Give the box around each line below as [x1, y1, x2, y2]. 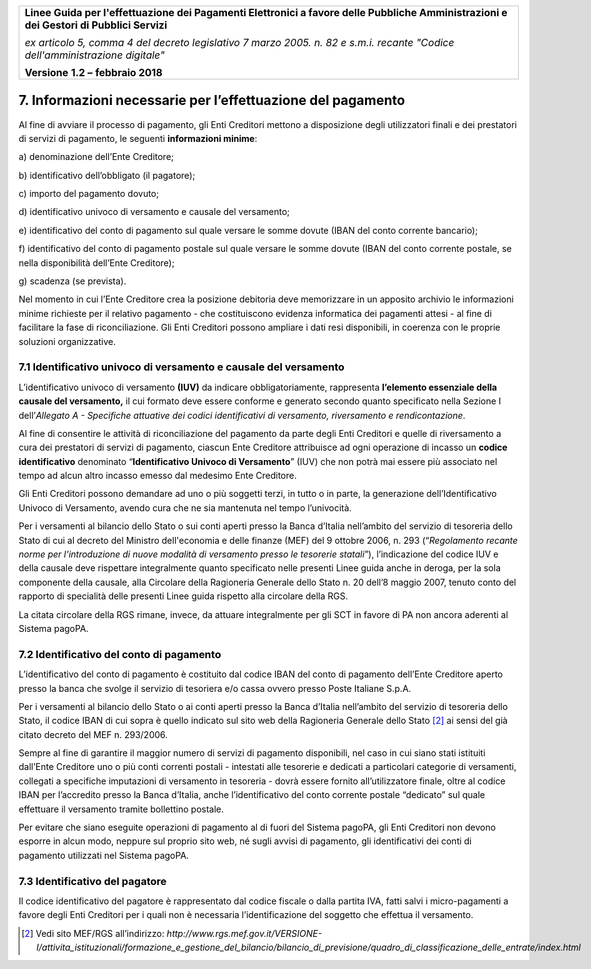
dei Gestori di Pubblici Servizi [24, 18, 168, 32]
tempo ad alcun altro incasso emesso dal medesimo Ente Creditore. [18, 470, 297, 482]
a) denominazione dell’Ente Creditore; [18, 151, 175, 163]
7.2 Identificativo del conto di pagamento [18, 647, 222, 661]
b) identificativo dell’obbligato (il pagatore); [18, 169, 196, 181]
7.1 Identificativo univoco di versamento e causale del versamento [18, 360, 345, 374]
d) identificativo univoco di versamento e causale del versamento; [18, 206, 290, 218]
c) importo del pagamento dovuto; [18, 188, 160, 200]
